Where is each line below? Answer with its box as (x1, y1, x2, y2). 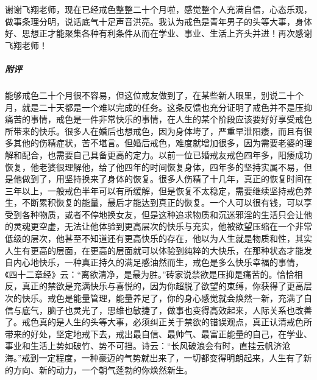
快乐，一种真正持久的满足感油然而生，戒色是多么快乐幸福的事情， (38, 256, 304, 269)
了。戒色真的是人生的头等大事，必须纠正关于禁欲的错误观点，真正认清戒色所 (5, 315, 312, 328)
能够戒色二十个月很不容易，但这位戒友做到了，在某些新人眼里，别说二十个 (5, 88, 304, 101)
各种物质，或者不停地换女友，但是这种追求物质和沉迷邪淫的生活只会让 (21, 208, 304, 220)
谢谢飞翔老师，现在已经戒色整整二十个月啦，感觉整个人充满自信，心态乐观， (5, 3, 312, 15)
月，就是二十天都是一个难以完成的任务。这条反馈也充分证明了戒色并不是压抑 (5, 100, 312, 113)
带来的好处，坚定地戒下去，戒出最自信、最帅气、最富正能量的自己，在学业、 (5, 327, 312, 340)
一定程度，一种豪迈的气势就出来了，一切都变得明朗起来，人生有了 (38, 351, 304, 364)
